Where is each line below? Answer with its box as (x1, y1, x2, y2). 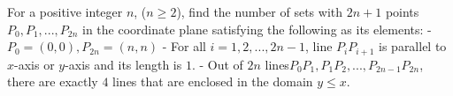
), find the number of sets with (176, 3, 343, 20)
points (385, 3, 419, 20)
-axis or (14, 55, 55, 73)
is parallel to (379, 37, 447, 55)
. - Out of (191, 55, 243, 73)
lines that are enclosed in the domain (112, 72, 313, 91)
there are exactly (7, 72, 98, 91)
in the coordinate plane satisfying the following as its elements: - (82, 19, 432, 38)
